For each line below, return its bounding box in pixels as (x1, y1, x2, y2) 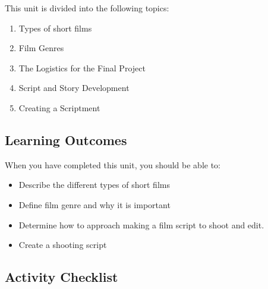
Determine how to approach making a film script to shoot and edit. (18, 218, 264, 231)
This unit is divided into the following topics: (5, 2, 169, 14)
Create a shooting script (18, 238, 107, 251)
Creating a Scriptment (18, 101, 100, 114)
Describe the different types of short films (18, 178, 170, 191)
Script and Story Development (18, 81, 130, 94)
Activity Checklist (5, 268, 118, 286)
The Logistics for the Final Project (18, 61, 146, 74)
